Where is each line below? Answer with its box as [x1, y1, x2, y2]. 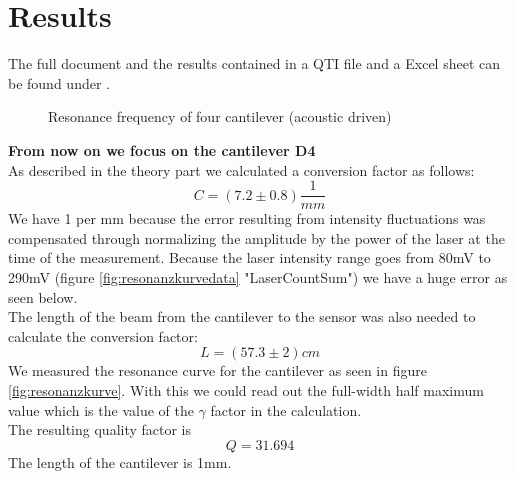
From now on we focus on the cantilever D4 [8, 139, 316, 160]
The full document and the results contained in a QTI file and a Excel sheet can [8, 53, 501, 74]
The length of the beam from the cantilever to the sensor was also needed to [8, 306, 476, 327]
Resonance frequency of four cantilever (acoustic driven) [48, 106, 392, 127]
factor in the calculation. [210, 399, 362, 420]
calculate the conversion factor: [8, 325, 198, 346]
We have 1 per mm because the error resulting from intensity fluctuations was [8, 208, 486, 229]
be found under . [8, 72, 110, 93]
